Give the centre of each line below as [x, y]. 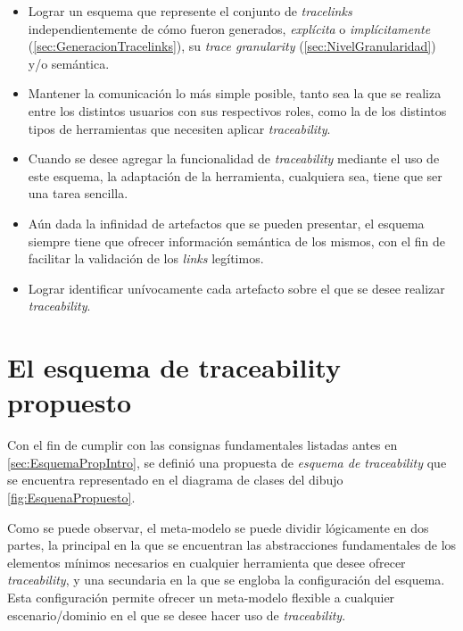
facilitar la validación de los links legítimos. [146, 258]
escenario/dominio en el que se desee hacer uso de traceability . [177, 614]
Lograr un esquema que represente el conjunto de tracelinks [190, 11]
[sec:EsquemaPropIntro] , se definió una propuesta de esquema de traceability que [227, 462]
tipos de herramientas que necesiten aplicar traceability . [179, 128]
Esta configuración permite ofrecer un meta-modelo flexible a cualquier [201, 597]
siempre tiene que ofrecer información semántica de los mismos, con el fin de [236, 241]
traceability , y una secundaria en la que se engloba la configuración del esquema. [226, 580]
